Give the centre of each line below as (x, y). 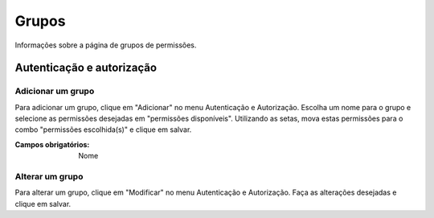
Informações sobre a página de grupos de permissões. (106, 45)
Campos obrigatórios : (52, 144)
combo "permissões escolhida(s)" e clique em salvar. (103, 130)
